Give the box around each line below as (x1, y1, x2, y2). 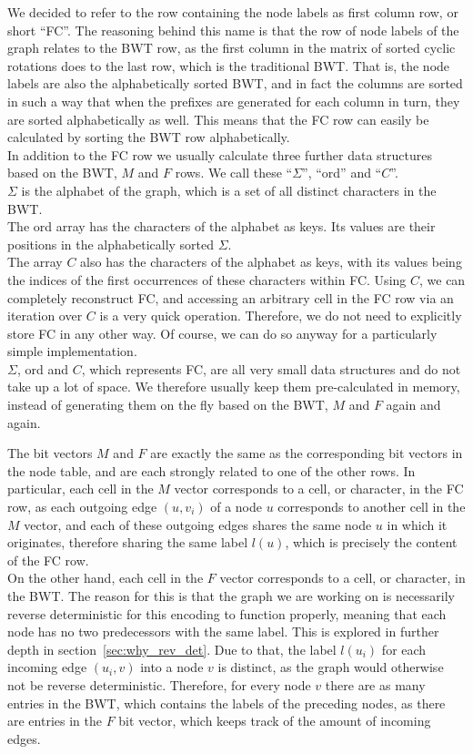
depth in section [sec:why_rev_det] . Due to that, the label (7, 639, 337, 658)
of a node (210, 497, 263, 516)
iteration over (7, 306, 83, 325)
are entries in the (7, 711, 102, 730)
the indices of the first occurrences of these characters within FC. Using (7, 270, 407, 289)
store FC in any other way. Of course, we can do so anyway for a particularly (7, 323, 438, 342)
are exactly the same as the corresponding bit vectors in (150, 443, 463, 463)
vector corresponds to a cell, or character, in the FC (174, 479, 464, 498)
